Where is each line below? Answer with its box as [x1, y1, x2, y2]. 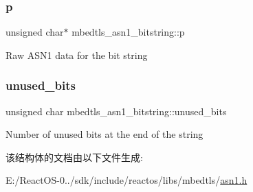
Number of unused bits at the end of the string [5, 127, 203, 141]
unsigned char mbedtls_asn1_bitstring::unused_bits [5, 104, 227, 118]
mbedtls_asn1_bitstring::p [71, 25, 185, 39]
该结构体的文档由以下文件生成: [5, 149, 143, 164]
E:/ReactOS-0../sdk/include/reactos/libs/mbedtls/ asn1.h [5, 173, 247, 187]
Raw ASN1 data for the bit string [5, 47, 148, 62]
